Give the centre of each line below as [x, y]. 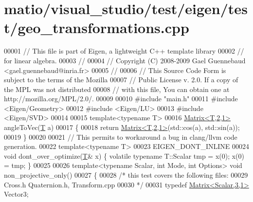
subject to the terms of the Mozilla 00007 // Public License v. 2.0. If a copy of [121, 80]
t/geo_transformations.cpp [97, 28]
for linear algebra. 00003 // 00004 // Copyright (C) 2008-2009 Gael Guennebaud [125, 60]
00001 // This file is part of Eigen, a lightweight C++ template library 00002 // [124, 51]
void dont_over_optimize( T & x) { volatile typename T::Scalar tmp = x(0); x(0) [124, 156]
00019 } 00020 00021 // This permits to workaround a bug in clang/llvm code [121, 137]
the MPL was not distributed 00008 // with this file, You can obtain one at [117, 89]
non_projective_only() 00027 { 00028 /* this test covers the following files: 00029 [126, 175]
